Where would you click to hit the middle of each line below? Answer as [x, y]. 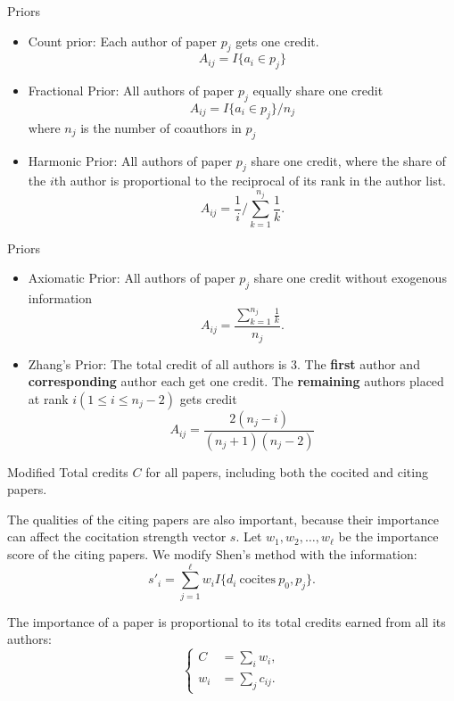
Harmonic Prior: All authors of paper [130, 160]
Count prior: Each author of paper [122, 41]
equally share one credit [318, 91]
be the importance [388, 536]
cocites [258, 580]
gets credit [208, 398]
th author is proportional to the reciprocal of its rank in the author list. [250, 181]
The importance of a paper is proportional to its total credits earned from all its [227, 621]
